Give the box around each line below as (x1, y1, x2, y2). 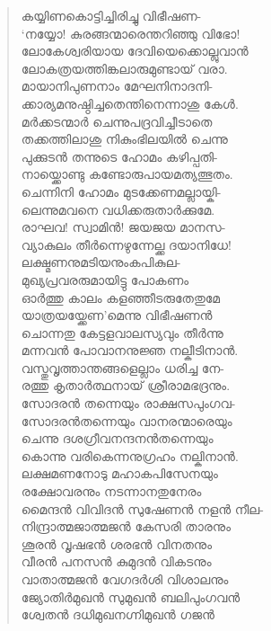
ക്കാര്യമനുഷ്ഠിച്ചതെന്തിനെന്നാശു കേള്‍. (21, 93, 239, 112)
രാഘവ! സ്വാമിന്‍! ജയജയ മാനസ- (21, 218, 226, 236)
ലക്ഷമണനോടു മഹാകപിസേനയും (21, 464, 218, 483)
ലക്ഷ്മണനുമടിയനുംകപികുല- (21, 253, 181, 271)
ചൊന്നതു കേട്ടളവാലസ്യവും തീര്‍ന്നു (21, 323, 223, 342)
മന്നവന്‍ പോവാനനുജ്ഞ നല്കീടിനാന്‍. (21, 341, 239, 360)
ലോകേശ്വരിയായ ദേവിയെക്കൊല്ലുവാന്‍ (21, 41, 249, 60)
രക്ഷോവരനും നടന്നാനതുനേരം (21, 482, 202, 501)
